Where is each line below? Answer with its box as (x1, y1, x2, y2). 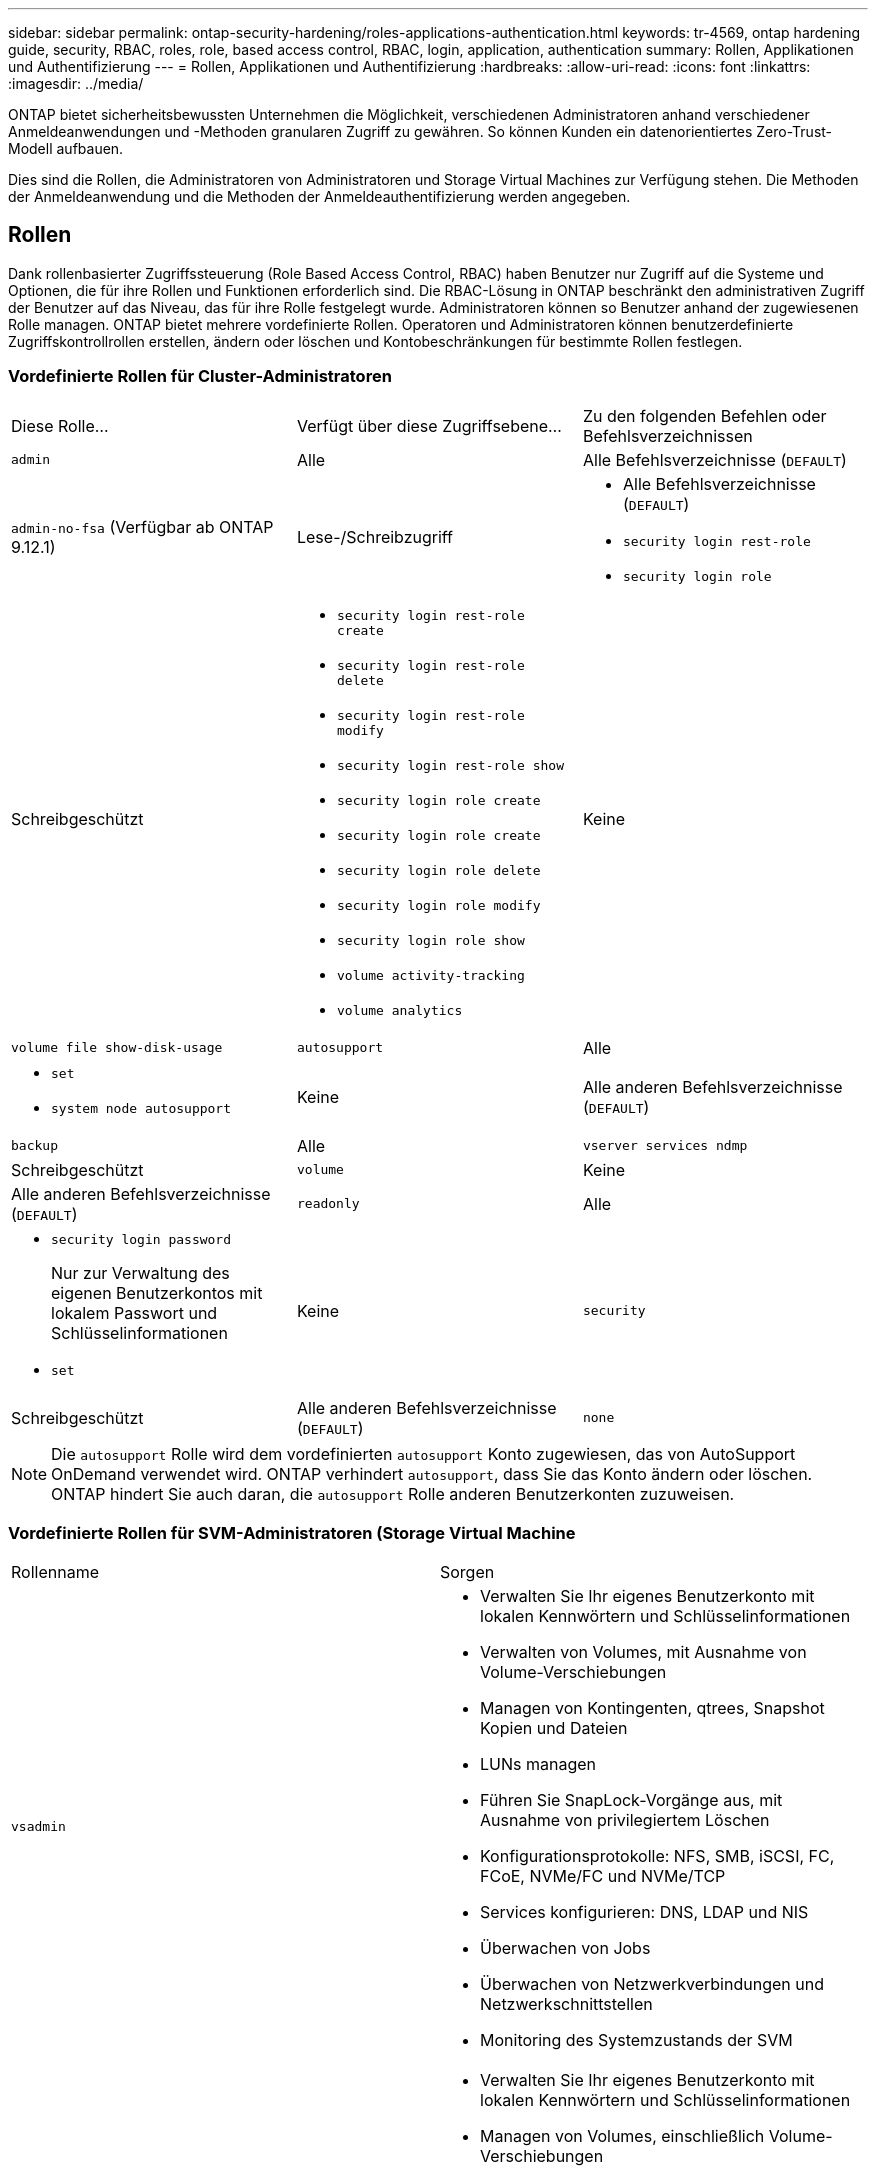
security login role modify (336, 897, 541, 913)
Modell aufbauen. (8, 140, 124, 157)
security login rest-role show (336, 757, 564, 773)
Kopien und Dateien (480, 1718, 628, 1739)
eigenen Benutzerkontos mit (51, 1282, 263, 1303)
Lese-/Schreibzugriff (296, 526, 454, 547)
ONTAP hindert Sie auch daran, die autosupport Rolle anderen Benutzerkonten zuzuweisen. (51, 1483, 735, 1504)
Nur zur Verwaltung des (51, 1262, 230, 1283)
